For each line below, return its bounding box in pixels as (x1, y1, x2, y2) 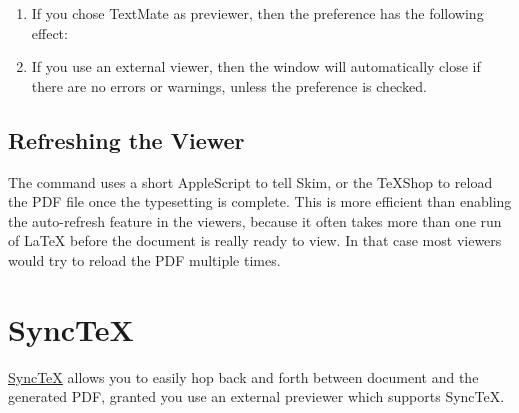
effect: (31, 22, 68, 43)
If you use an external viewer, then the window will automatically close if (31, 56, 481, 77)
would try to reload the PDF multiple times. (8, 249, 281, 270)
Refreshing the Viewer (8, 124, 245, 155)
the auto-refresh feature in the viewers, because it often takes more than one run (8, 210, 502, 231)
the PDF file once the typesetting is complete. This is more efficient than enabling (8, 191, 512, 212)
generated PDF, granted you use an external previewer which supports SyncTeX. (8, 386, 505, 407)
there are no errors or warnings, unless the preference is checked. (31, 75, 427, 96)
